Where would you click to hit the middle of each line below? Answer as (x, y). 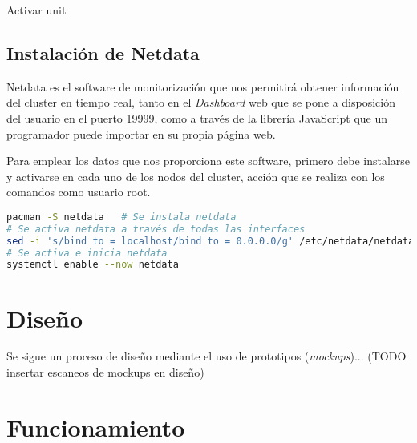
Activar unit (36, 10)
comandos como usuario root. (79, 192)
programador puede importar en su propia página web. (141, 133)
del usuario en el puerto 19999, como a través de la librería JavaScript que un (197, 117)
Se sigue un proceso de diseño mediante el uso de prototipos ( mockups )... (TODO (206, 356)
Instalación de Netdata (103, 52)
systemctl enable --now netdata (93, 265)
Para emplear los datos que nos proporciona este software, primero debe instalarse (208, 161)
